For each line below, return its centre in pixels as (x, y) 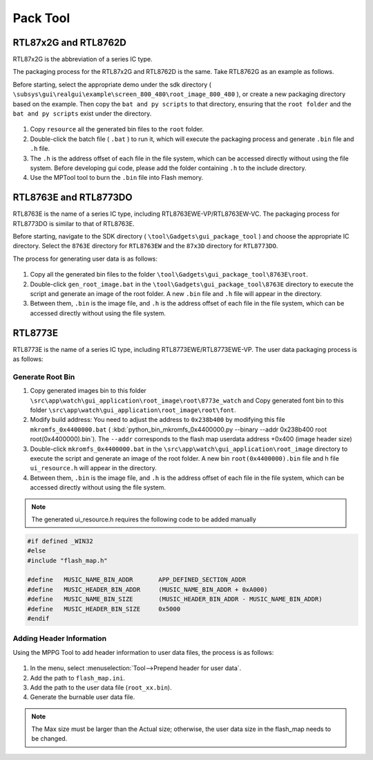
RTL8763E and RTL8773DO (73, 197)
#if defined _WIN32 (60, 541)
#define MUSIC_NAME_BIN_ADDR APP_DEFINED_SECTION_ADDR (137, 580)
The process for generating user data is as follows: (85, 259)
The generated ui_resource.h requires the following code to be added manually (144, 519)
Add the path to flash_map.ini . (78, 678)
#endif (38, 619)
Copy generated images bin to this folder (88, 391)
